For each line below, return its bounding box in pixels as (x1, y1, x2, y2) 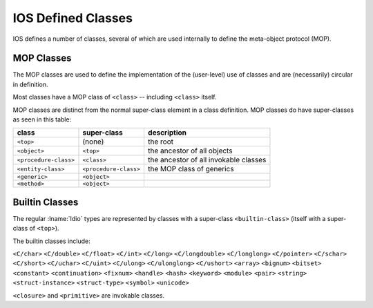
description (147, 128, 186, 137)
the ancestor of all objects (147, 146, 233, 155)
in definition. (12, 80, 48, 88)
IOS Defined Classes (12, 10, 133, 26)
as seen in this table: (12, 115, 72, 124)
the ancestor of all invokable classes (147, 155, 267, 165)
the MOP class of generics (147, 164, 234, 174)
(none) (82, 137, 104, 146)
